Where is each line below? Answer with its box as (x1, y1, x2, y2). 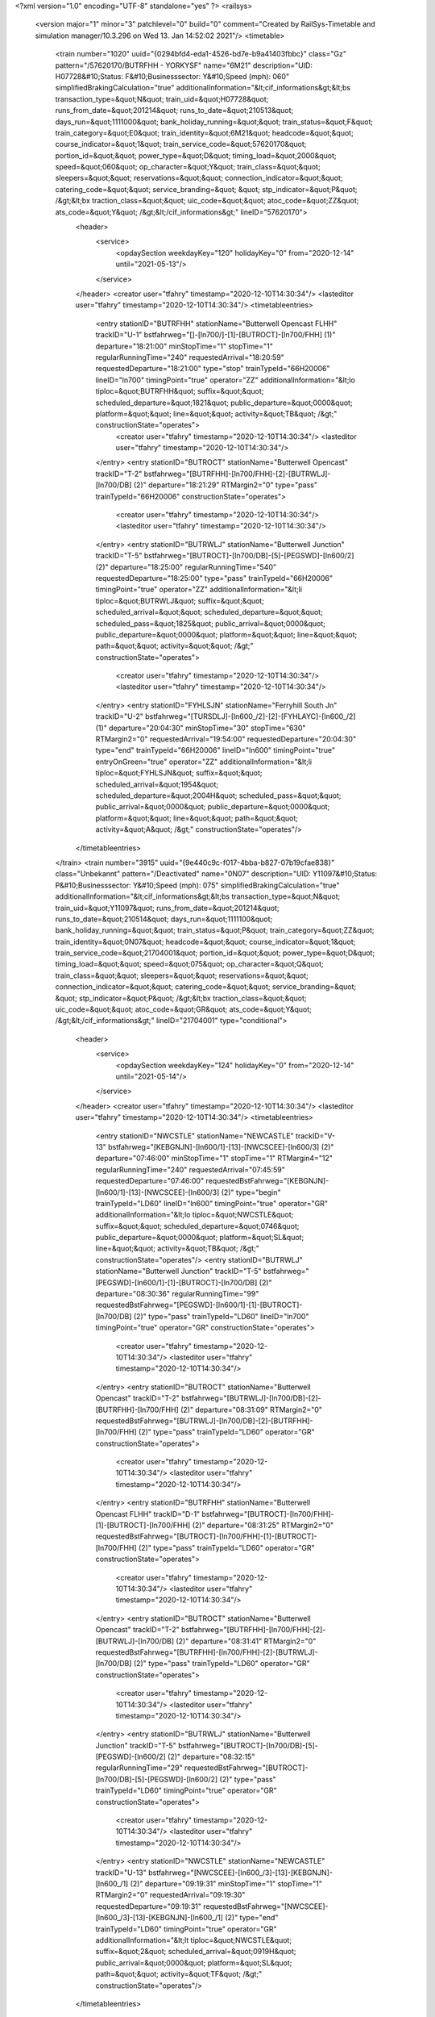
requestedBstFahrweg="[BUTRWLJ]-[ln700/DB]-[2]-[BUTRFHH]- (95, 1416, 313, 1426)
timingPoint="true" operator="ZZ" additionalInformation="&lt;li (95, 585, 302, 595)
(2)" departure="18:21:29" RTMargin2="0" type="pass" (133, 480, 318, 490)
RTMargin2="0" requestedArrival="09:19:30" (95, 1890, 246, 1900)
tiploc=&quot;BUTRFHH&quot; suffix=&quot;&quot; (95, 386, 264, 396)
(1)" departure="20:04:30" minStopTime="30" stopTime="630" (95, 723, 306, 733)
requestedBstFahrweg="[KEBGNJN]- (205, 1176, 329, 1186)
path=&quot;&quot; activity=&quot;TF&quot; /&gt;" (95, 1969, 263, 1979)
